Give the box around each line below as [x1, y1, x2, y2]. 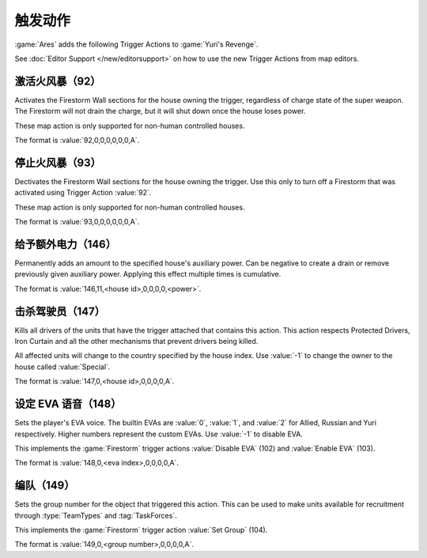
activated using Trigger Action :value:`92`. [14, 188, 152, 198]
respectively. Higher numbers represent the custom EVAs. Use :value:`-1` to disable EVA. [14, 429, 304, 439]
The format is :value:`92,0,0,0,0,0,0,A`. [14, 135, 140, 145]
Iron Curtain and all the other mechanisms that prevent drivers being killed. [14, 337, 259, 346]
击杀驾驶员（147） [14, 304, 106, 318]
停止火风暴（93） [14, 156, 102, 169]
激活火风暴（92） [14, 74, 101, 88]
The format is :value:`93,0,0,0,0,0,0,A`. [14, 217, 140, 227]
